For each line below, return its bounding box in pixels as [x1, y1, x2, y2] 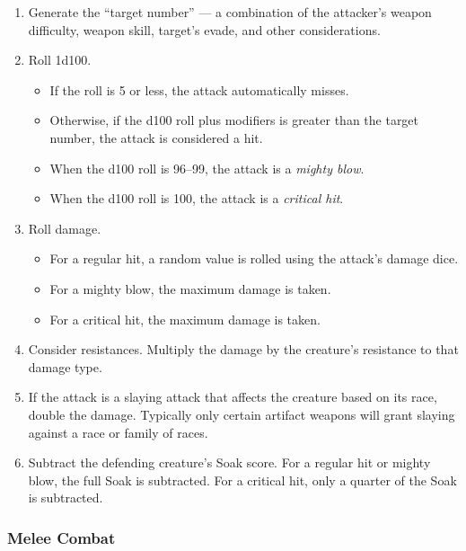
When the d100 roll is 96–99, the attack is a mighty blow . [49, 158, 365, 177]
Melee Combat [7, 526, 116, 548]
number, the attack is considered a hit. [49, 128, 263, 147]
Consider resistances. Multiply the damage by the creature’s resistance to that [28, 340, 459, 359]
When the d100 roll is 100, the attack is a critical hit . [49, 189, 344, 208]
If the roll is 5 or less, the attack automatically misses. [49, 80, 349, 99]
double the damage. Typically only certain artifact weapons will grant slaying [28, 404, 455, 423]
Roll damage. [28, 218, 101, 237]
